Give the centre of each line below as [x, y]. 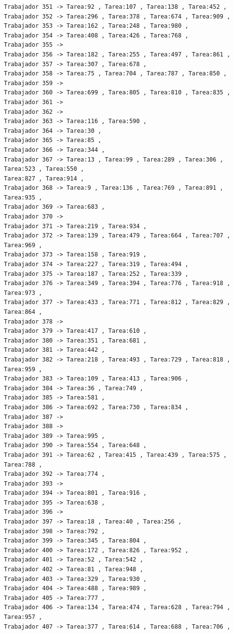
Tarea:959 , [23, 369]
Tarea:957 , [23, 617]
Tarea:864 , [23, 312]
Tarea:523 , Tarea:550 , [44, 169]
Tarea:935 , [23, 197]
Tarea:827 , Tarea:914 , [44, 178]
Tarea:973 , [23, 293]
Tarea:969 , [23, 245]
